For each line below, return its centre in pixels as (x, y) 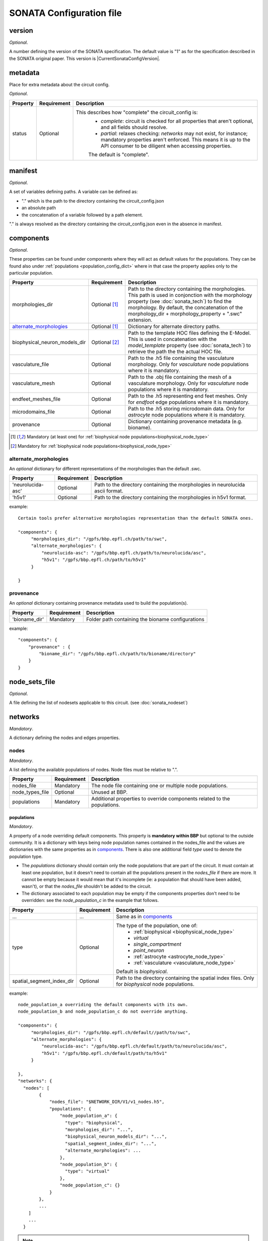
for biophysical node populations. (155, 984)
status (19, 133)
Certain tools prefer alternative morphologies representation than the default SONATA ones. (136, 518)
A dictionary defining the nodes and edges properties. (65, 738)
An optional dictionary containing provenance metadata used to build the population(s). (99, 603)
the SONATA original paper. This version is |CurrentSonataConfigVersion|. (85, 58)
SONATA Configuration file (66, 13)
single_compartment (157, 944)
